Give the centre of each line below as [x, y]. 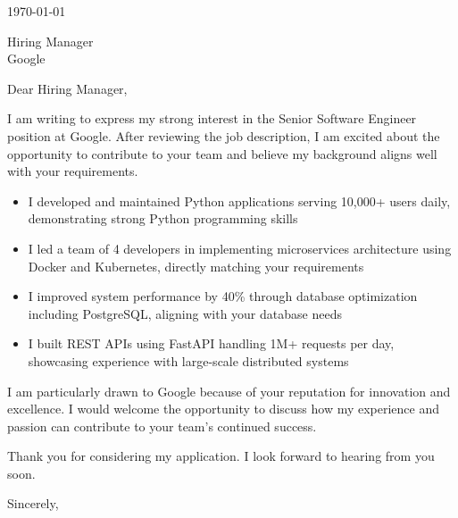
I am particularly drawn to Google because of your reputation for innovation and [229, 391]
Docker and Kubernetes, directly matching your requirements [196, 266]
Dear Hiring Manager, [67, 88]
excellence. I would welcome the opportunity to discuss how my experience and [224, 409]
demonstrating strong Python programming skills [163, 218]
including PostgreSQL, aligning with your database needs [185, 313]
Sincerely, [33, 503]
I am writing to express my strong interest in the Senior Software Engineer [212, 118]
